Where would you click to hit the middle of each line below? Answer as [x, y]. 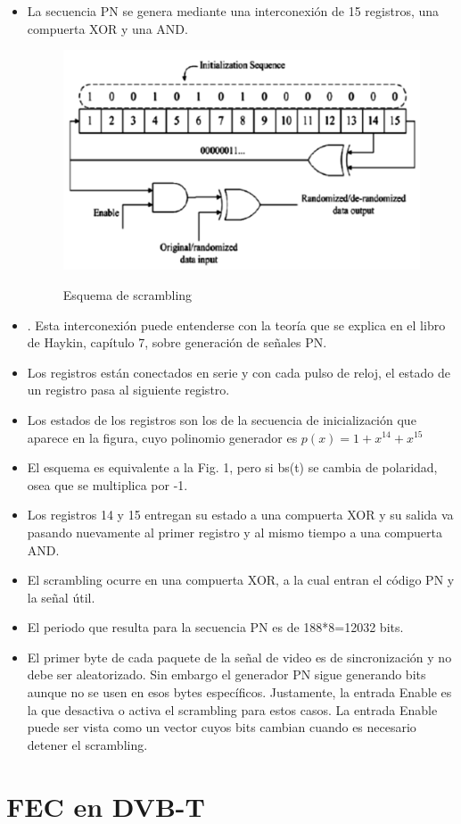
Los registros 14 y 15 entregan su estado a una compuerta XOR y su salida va [240, 515]
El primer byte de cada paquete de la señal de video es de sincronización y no [239, 657]
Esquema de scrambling [128, 294]
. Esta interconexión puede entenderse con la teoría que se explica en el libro [236, 325]
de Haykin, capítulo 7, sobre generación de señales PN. [177, 342]
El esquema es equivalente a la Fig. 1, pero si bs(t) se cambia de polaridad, [232, 467]
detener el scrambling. [87, 744]
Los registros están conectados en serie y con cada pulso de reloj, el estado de [239, 372]
